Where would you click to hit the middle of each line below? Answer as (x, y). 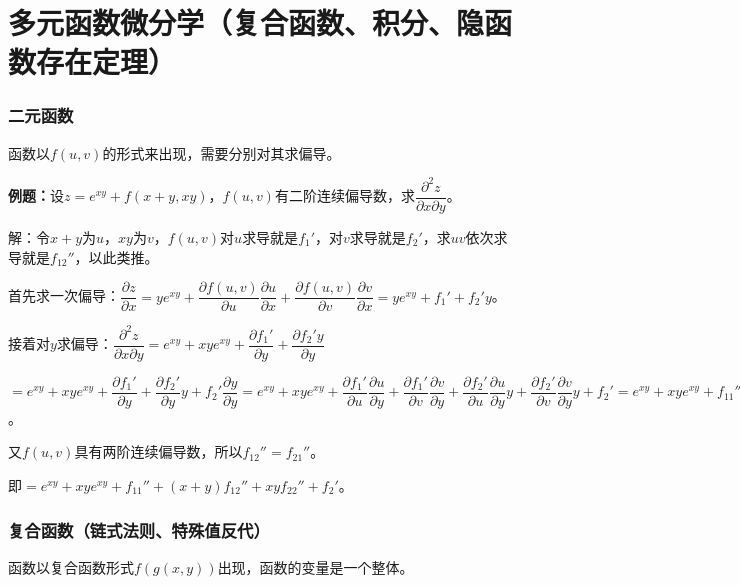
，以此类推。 (116, 256)
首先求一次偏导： (64, 295)
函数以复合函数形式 (71, 566)
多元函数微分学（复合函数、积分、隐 (246, 22)
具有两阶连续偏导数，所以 (158, 451)
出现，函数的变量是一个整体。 (315, 566)
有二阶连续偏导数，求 (344, 195)
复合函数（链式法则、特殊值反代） (139, 529)
